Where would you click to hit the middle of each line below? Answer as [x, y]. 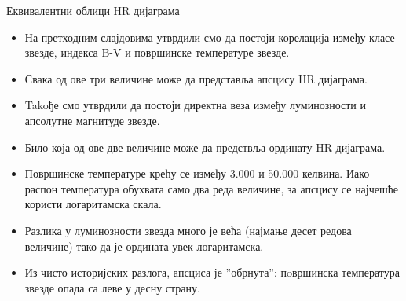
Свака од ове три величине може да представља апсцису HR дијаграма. [196, 78]
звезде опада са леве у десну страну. [112, 287]
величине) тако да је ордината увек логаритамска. [144, 246]
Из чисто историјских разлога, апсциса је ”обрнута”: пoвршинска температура [212, 272]
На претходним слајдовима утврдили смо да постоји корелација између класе [210, 37]
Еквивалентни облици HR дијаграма [93, 10]
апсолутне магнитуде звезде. [92, 120]
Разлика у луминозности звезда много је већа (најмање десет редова [188, 230]
